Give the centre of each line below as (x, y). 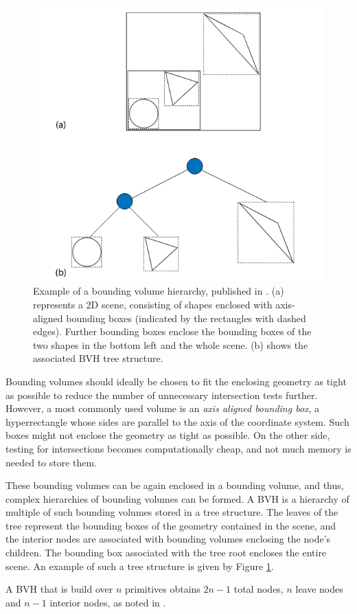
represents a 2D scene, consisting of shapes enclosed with (153, 304)
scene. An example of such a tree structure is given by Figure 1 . (140, 566)
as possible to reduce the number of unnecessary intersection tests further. (162, 395)
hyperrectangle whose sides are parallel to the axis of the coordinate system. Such (177, 421)
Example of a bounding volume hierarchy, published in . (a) (159, 291)
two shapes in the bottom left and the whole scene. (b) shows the (171, 344)
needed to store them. (51, 462)
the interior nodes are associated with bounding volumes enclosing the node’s (168, 539)
